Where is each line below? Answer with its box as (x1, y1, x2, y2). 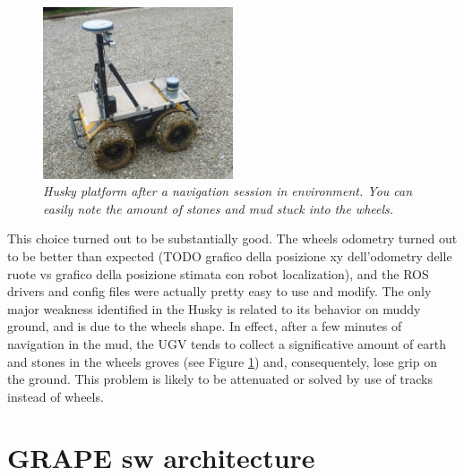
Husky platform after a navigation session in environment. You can (43, 182, 413, 200)
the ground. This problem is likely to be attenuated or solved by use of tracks (7, 370, 433, 388)
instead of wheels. (7, 387, 104, 405)
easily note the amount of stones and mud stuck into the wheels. (43, 199, 394, 217)
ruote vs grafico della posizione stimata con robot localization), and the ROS (7, 264, 429, 283)
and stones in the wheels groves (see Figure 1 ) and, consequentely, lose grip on (7, 352, 437, 370)
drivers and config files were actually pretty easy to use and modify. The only (7, 282, 432, 301)
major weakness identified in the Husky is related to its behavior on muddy (7, 299, 421, 318)
